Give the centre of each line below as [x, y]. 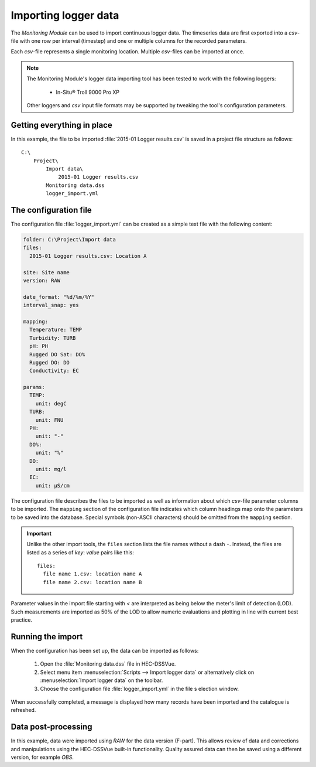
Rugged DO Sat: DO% [57, 354]
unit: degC [51, 403]
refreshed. [23, 710]
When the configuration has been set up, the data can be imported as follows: [105, 650]
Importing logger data [65, 15]
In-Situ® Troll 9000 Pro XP [88, 92]
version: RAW [42, 280]
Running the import [47, 637]
